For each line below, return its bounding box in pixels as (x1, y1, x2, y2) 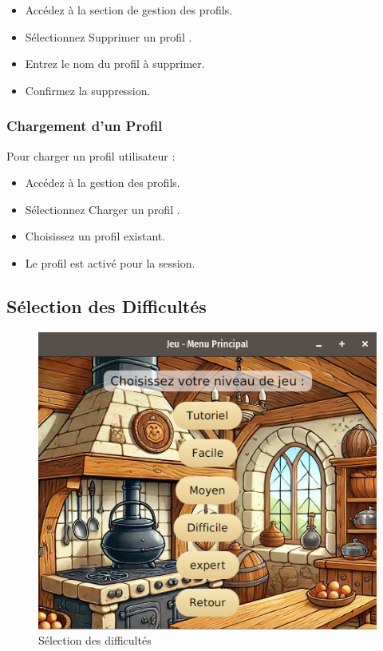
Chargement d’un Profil (6, 116, 163, 136)
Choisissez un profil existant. (25, 228, 166, 244)
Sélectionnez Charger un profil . (25, 200, 180, 217)
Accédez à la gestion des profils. (25, 174, 180, 191)
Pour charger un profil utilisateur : (6, 147, 176, 164)
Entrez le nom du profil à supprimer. (25, 55, 205, 72)
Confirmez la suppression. (25, 81, 151, 98)
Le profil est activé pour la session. (25, 254, 195, 271)
